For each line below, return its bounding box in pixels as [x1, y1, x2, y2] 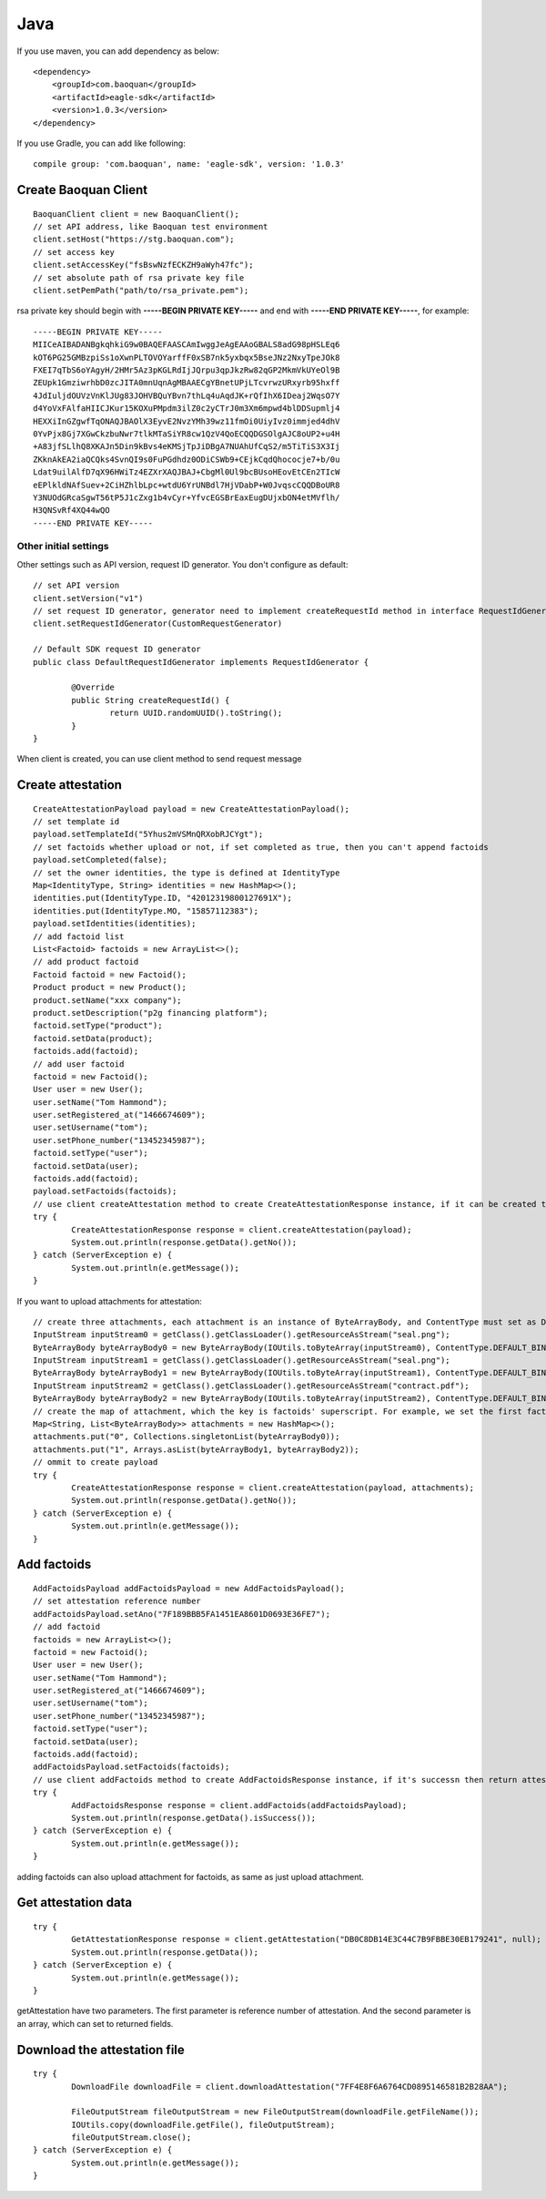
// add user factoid [33, 1059, 125, 1069]
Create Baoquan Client [16, 182, 148, 198]
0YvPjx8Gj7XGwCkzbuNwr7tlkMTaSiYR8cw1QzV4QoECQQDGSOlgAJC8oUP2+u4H [33, 428, 340, 439]
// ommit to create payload [33, 1457, 158, 1468]
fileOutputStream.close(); [71, 2133, 192, 2143]
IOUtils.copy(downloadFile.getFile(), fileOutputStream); [71, 2119, 336, 2130]
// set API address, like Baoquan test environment [33, 221, 268, 232]
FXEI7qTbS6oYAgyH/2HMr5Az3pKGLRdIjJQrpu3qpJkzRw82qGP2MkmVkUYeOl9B [33, 364, 340, 375]
